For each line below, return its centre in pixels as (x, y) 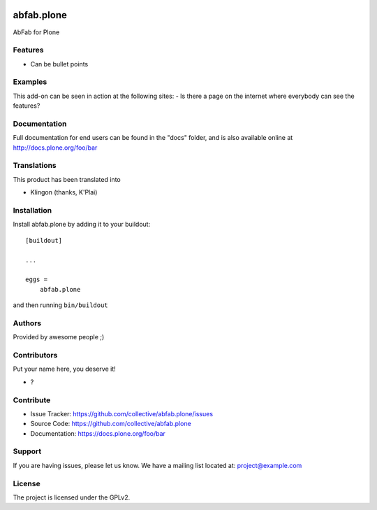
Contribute (32, 400)
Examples (30, 82)
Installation (32, 211)
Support (27, 451)
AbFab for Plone (36, 32)
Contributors (35, 355)
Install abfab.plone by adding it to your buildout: (82, 225)
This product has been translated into (67, 179)
